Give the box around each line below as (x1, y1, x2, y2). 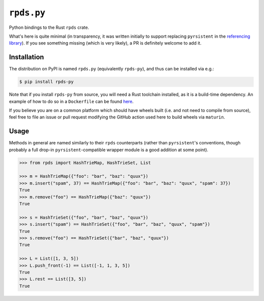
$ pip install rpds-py (19, 79, 74, 85)
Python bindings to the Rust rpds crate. (9, 24, 89, 30)
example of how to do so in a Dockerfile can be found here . (9, 98, 134, 104)
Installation (9, 53, 44, 61)
